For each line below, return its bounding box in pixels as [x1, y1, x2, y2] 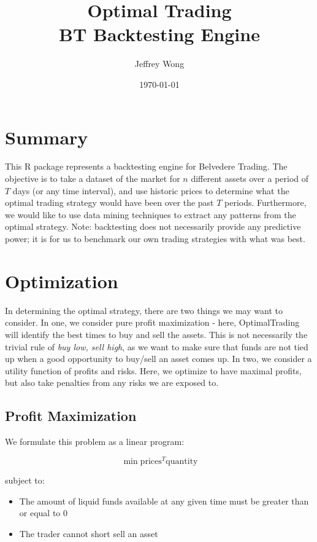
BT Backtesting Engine [59, 22, 260, 47]
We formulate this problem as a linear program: [5, 435, 185, 448]
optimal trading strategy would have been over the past [5, 196, 214, 209]
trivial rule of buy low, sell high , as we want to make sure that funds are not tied [5, 340, 308, 353]
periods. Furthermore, [224, 196, 307, 209]
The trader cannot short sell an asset [19, 527, 158, 540]
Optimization [5, 268, 118, 293]
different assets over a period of [191, 172, 309, 185]
